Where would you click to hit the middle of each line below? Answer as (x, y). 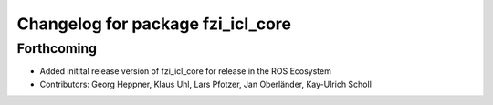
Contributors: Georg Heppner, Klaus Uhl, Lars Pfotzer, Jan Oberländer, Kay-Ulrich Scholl (205, 84)
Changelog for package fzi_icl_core (154, 24)
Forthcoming (57, 48)
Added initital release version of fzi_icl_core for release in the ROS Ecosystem (186, 71)
